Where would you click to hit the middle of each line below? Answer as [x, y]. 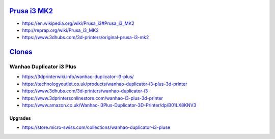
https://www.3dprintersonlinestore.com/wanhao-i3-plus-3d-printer [92, 98]
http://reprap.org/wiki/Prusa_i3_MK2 [60, 30]
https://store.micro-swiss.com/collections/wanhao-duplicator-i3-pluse [96, 127]
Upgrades [20, 118]
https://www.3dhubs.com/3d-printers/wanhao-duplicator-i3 [85, 91]
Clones [21, 52]
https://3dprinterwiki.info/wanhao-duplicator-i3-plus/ [78, 77]
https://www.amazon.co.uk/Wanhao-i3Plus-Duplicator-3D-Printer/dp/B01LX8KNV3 [109, 105]
